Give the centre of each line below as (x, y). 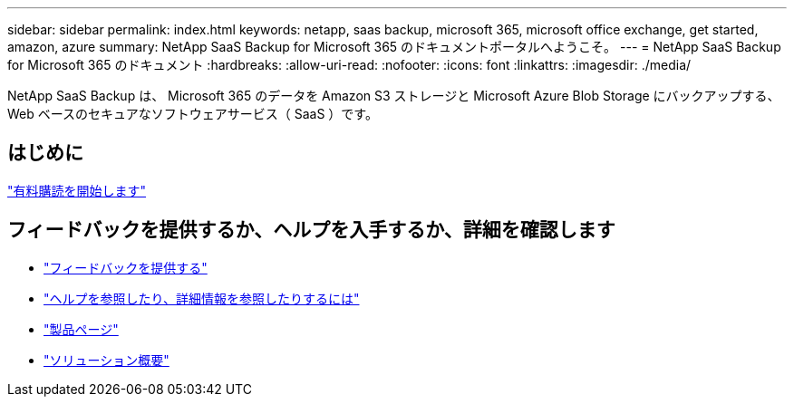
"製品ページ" (81, 329)
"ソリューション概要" (107, 360)
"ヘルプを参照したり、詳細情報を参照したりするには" (202, 298)
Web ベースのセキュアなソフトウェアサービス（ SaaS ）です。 (193, 114)
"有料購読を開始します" (77, 190)
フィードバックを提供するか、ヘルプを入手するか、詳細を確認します (311, 230)
